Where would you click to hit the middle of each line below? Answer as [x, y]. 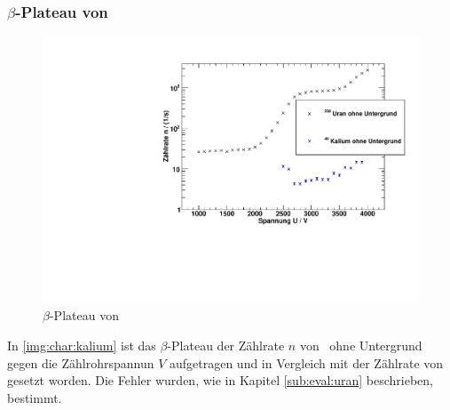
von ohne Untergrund [361, 346]
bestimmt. [35, 397]
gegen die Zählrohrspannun [81, 362]
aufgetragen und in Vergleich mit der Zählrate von [306, 362]
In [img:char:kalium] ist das [82, 346]
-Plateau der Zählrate [226, 346]
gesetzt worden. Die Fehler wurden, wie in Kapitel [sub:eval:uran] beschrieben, [220, 380]
